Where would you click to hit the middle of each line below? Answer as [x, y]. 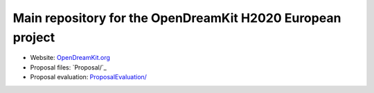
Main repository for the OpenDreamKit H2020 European [177, 18]
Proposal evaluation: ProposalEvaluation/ [88, 77]
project [34, 37]
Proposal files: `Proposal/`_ [68, 67]
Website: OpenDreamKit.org [70, 58]
